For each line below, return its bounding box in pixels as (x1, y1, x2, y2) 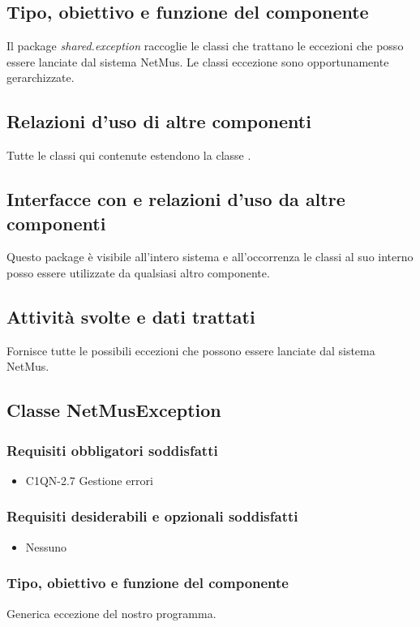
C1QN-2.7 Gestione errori (25, 471, 153, 488)
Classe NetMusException (6, 397, 221, 423)
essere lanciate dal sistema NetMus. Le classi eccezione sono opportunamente (6, 53, 389, 70)
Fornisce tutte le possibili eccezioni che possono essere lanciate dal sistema (6, 341, 375, 359)
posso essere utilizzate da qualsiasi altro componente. (6, 264, 270, 281)
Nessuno (25, 538, 67, 555)
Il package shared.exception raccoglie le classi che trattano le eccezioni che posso (6, 37, 404, 54)
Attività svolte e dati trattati (6, 303, 255, 329)
